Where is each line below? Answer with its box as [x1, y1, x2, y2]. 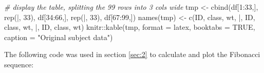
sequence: [4, 59, 34, 69]
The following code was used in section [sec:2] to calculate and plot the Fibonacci [4, 49, 260, 60]
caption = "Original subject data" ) [4, 31, 113, 42]
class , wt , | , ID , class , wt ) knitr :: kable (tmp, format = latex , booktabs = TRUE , [4, 22, 255, 32]
